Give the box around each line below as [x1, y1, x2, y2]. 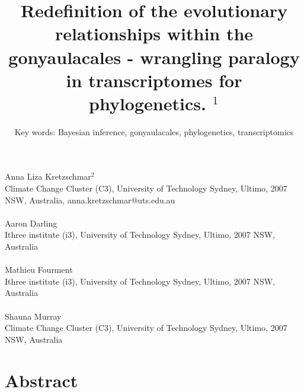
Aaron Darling [5, 216, 57, 229]
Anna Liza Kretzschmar [5, 170, 91, 183]
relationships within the [55, 21, 254, 46]
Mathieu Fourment [5, 263, 73, 276]
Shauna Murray [5, 310, 62, 322]
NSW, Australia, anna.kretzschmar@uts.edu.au [5, 193, 175, 206]
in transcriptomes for [66, 68, 242, 92]
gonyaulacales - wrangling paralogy [8, 44, 300, 69]
